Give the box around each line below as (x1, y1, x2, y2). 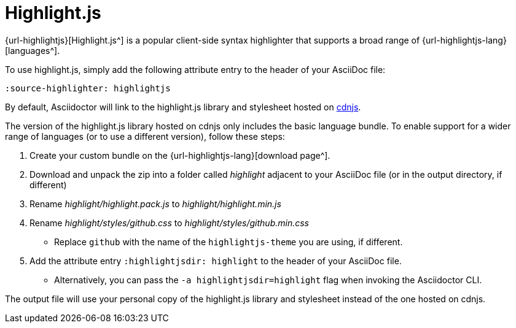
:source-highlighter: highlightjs (5, 83, 171, 93)
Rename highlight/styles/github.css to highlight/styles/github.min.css (29, 217, 309, 228)
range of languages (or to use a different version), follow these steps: (5, 131, 285, 142)
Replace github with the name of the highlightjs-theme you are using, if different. (54, 236, 403, 247)
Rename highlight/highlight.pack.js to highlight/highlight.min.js (29, 198, 281, 209)
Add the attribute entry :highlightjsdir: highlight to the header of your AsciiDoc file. (29, 255, 402, 266)
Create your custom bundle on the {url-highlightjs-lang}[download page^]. (29, 150, 330, 161)
